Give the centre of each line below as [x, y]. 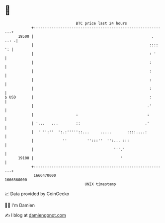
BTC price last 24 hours [101, 23]
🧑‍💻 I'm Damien [20, 205]
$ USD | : [78, 97]
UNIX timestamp [100, 184]
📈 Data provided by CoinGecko [37, 194]
